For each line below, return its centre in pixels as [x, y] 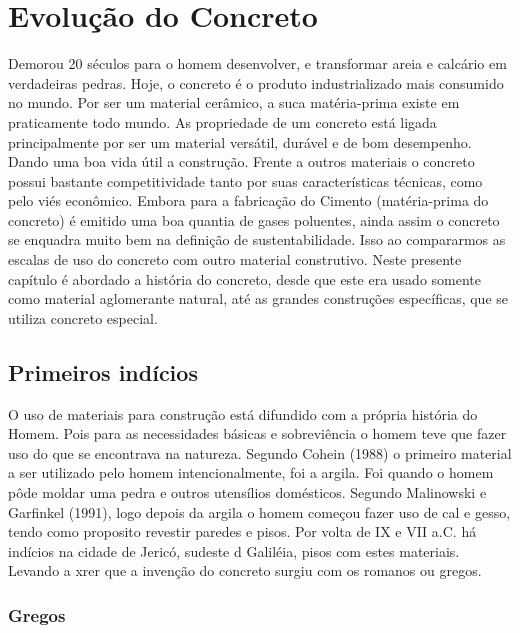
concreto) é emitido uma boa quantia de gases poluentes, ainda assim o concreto [254, 219]
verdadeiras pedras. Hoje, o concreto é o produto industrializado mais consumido [256, 82]
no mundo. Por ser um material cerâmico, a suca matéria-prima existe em [234, 102]
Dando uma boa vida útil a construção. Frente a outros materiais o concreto [241, 161]
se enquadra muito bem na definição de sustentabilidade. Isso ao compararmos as [257, 239]
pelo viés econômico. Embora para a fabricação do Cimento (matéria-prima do [248, 200]
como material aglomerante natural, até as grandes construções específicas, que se [258, 298]
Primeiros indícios [103, 371]
